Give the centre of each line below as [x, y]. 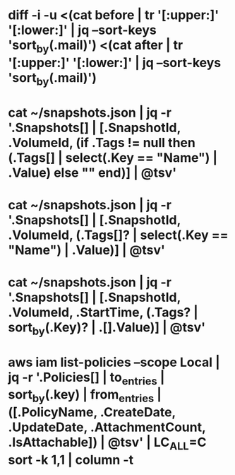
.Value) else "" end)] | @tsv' [92, 172]
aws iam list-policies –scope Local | [114, 362]
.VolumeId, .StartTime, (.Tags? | [103, 312]
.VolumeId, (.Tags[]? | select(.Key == [118, 235]
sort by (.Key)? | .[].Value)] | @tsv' [107, 328]
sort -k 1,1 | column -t [71, 460]
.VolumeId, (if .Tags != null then [102, 142]
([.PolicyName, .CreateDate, [92, 412]
